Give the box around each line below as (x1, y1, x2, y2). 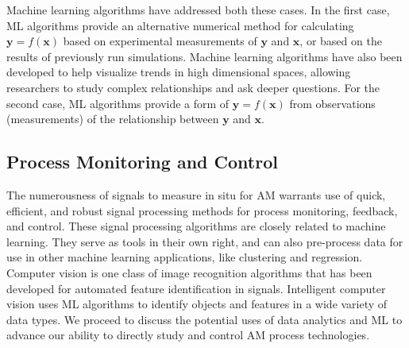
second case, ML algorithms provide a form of (6, 95, 230, 111)
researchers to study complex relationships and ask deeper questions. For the (6, 79, 380, 95)
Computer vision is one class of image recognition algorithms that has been (6, 264, 372, 280)
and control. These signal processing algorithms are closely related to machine (6, 218, 386, 234)
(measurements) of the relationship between (6, 110, 219, 127)
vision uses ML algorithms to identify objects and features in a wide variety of (6, 296, 388, 312)
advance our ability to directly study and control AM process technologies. (6, 327, 370, 343)
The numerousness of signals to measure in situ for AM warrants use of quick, (6, 186, 386, 203)
